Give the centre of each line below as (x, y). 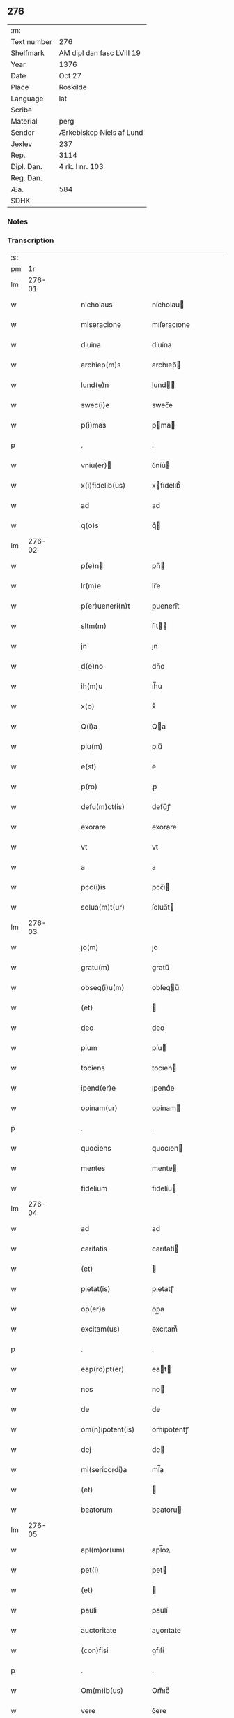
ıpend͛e (163, 1088)
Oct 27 (70, 75)
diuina (91, 345)
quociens (96, 1149)
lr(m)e (91, 586)
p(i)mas (94, 425)
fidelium (94, 1188)
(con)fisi (95, 1650)
